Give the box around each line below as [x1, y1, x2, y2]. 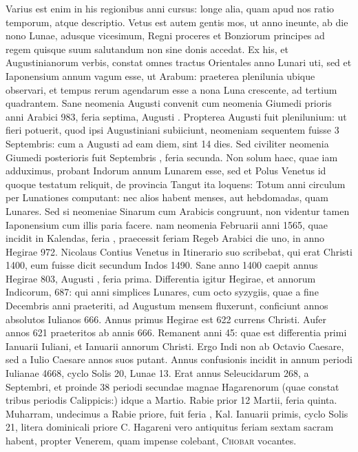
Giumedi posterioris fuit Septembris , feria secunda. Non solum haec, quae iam [6, 150, 338, 164]
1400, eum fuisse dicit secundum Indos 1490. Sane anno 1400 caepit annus [6, 258, 318, 272]
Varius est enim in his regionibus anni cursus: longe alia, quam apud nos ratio [6, 1, 335, 15]
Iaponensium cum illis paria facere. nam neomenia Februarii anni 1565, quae [6, 217, 328, 232]
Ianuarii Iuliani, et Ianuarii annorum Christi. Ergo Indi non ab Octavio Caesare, [6, 338, 344, 353]
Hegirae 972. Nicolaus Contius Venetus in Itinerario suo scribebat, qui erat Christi [6, 244, 352, 258]
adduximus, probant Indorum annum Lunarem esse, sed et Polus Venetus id [6, 163, 326, 178]
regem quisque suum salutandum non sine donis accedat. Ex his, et [6, 41, 288, 56]
